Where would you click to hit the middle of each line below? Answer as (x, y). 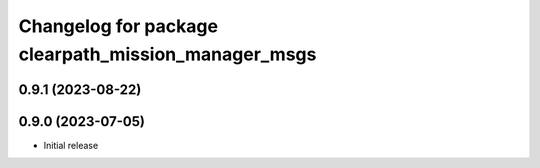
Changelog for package (118, 26)
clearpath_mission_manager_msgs (167, 54)
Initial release (71, 145)
